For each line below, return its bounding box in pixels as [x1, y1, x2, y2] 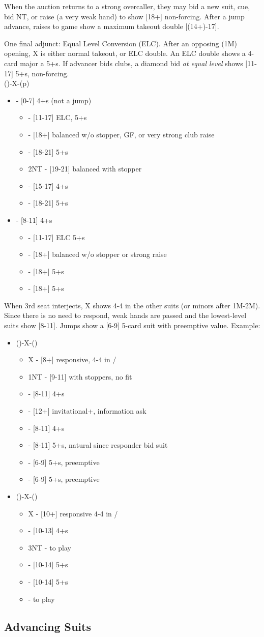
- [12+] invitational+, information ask [28, 406, 146, 416]
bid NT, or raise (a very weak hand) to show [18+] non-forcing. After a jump [4, 11, 245, 21]
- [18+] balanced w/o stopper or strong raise [28, 249, 167, 259]
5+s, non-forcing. [15, 68, 69, 78]
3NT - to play [28, 542, 71, 553]
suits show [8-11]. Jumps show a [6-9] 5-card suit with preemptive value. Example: [4, 320, 260, 331]
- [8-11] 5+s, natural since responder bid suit [28, 440, 168, 450]
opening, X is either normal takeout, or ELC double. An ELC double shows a [4, 48, 246, 59]
